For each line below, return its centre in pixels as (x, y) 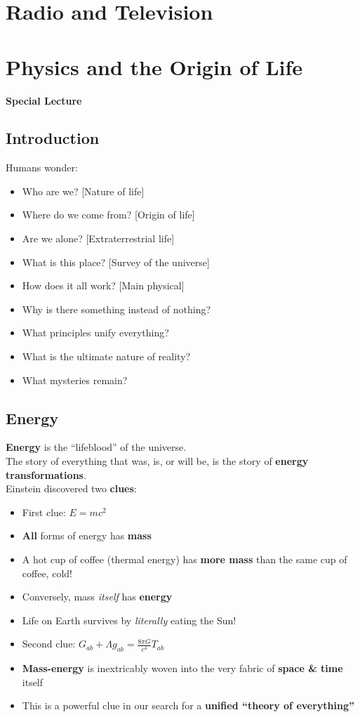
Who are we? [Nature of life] (83, 191)
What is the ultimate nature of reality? (106, 356)
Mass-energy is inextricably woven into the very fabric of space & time (182, 668)
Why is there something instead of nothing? (116, 309)
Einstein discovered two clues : (71, 488)
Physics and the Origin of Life (154, 66)
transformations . (46, 474)
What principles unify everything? (95, 333)
